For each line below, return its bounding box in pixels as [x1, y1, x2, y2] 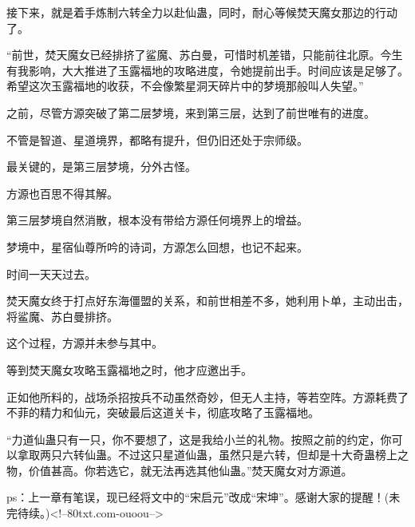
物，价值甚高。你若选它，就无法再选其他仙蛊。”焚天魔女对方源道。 [6, 462, 353, 478]
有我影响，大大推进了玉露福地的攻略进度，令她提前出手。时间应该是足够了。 [6, 61, 409, 78]
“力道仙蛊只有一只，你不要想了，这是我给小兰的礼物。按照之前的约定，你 [6, 430, 392, 447]
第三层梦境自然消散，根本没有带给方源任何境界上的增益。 [6, 212, 308, 228]
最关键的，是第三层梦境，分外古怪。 [6, 158, 196, 175]
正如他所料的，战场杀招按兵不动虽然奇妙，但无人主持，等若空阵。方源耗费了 [6, 388, 409, 405]
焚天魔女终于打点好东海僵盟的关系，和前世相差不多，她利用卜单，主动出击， [6, 292, 409, 309]
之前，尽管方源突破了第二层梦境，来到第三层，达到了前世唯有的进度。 [6, 104, 375, 121]
